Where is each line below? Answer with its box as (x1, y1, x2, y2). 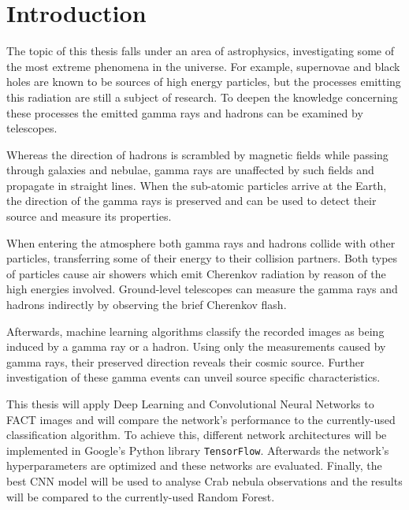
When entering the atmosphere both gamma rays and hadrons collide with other (6, 234, 396, 251)
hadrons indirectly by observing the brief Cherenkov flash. (6, 296, 287, 313)
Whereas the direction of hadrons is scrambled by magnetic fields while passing (6, 146, 389, 162)
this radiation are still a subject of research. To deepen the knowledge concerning (6, 88, 398, 105)
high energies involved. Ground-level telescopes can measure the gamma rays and (6, 281, 398, 297)
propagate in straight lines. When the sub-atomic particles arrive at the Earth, (6, 177, 387, 193)
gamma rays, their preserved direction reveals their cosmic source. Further (6, 353, 365, 370)
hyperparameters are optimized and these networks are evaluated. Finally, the (6, 457, 382, 474)
